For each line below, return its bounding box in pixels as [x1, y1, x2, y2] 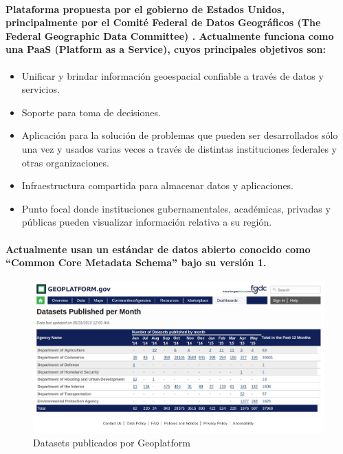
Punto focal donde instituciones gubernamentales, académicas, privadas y [21, 201, 331, 215]
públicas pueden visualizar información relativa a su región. [21, 215, 272, 229]
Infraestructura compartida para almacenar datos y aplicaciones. [21, 178, 294, 193]
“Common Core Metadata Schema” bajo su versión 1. [5, 255, 267, 270]
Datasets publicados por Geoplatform [33, 435, 190, 449]
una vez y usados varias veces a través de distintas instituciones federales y [21, 141, 337, 155]
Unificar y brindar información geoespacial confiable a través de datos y [21, 68, 324, 83]
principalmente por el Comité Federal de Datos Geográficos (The [5, 15, 321, 30]
